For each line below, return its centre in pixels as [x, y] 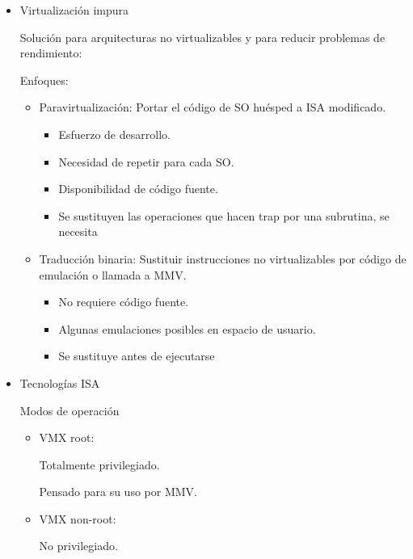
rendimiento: [51, 53]
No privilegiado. [78, 546]
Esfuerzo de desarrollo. [114, 134]
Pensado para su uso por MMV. [118, 492]
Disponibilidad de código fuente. [138, 189]
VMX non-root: [78, 518]
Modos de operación [70, 410]
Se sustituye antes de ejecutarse [137, 356]
